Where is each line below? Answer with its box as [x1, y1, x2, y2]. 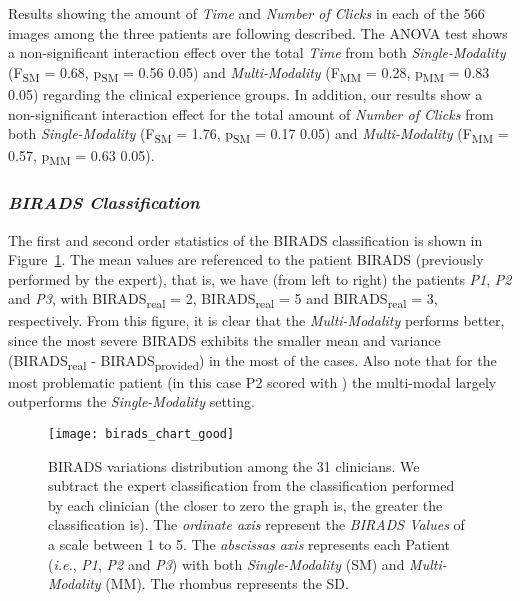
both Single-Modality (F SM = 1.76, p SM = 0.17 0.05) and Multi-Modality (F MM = [8, 123, 509, 146]
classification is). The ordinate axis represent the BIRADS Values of [48, 514, 465, 535]
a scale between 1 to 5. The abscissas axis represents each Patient [48, 534, 451, 554]
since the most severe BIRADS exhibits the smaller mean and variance [8, 330, 441, 351]
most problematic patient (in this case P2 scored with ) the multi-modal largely [8, 371, 497, 392]
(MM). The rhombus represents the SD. [105, 573, 349, 594]
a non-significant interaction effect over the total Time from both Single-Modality [8, 42, 506, 63]
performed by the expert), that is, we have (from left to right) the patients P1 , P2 [8, 268, 512, 289]
